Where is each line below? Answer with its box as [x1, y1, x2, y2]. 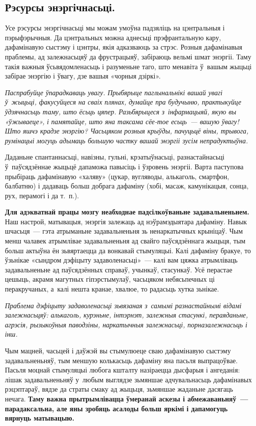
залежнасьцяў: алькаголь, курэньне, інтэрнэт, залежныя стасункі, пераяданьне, [5, 310, 248, 320]
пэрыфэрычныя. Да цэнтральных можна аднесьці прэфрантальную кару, [5, 32, 221, 42]
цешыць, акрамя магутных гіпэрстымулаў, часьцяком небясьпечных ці [5, 274, 215, 284]
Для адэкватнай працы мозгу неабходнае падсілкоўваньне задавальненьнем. [5, 207, 250, 217]
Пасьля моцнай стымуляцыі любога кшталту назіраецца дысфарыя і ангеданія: [5, 365, 240, 375]
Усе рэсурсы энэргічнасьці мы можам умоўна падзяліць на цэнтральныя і [5, 23, 225, 33]
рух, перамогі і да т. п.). [5, 190, 79, 200]
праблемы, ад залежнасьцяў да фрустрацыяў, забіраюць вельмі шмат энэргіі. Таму [5, 51, 252, 61]
